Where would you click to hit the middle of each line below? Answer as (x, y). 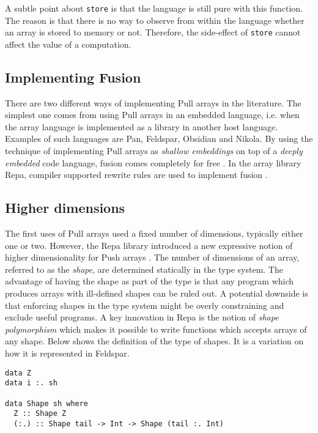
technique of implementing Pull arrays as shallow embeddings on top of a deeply (154, 151)
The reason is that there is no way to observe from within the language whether (155, 20)
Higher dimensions (65, 208)
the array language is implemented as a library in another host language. (142, 126)
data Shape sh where (47, 403)
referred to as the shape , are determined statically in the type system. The (144, 269)
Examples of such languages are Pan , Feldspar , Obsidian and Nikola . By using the (159, 139)
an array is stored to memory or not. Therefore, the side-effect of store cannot (153, 32)
